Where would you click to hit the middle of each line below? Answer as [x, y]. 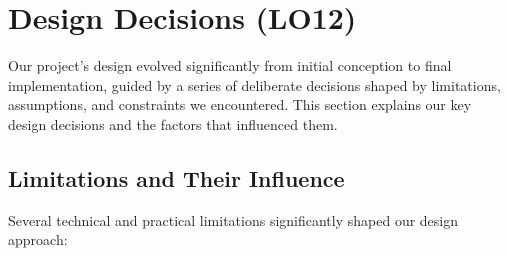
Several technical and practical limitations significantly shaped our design [233, 219]
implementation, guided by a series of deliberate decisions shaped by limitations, [254, 84]
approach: [38, 239]
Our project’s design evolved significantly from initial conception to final [230, 65]
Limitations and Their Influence [176, 177]
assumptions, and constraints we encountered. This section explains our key [240, 104]
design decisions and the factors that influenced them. [173, 123]
